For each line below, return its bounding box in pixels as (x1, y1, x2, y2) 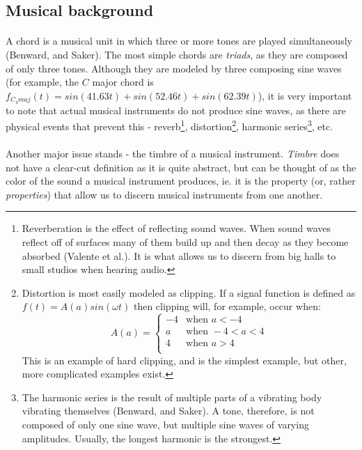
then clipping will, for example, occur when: (133, 299, 321, 313)
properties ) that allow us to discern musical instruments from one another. (6, 187, 323, 201)
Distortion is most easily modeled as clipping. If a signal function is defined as (22, 285, 356, 300)
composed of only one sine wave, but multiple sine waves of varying (22, 417, 309, 431)
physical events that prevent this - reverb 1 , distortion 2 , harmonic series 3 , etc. (6, 117, 333, 133)
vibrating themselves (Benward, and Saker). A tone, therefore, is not (22, 403, 315, 418)
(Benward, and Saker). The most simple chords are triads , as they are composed (6, 47, 348, 61)
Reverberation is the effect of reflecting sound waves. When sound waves (22, 221, 331, 235)
